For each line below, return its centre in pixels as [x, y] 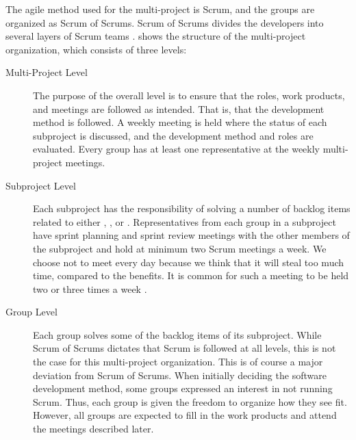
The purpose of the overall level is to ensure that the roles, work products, [189, 95]
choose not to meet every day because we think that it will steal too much [189, 262]
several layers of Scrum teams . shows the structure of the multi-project [156, 36]
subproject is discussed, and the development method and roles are [173, 135]
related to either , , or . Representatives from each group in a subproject [185, 221]
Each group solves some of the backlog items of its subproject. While [177, 334]
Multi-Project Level [47, 72]
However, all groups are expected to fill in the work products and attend [185, 415]
